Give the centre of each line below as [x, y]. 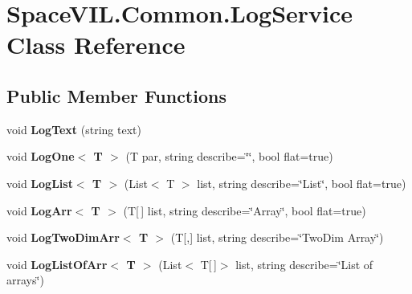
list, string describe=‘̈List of [304, 264]
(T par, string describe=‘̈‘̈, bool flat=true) [229, 156]
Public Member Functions [116, 95]
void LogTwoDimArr [63, 237]
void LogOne [41, 156]
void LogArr [39, 210]
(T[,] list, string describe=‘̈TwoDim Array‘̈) [277, 237]
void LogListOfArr [57, 264]
